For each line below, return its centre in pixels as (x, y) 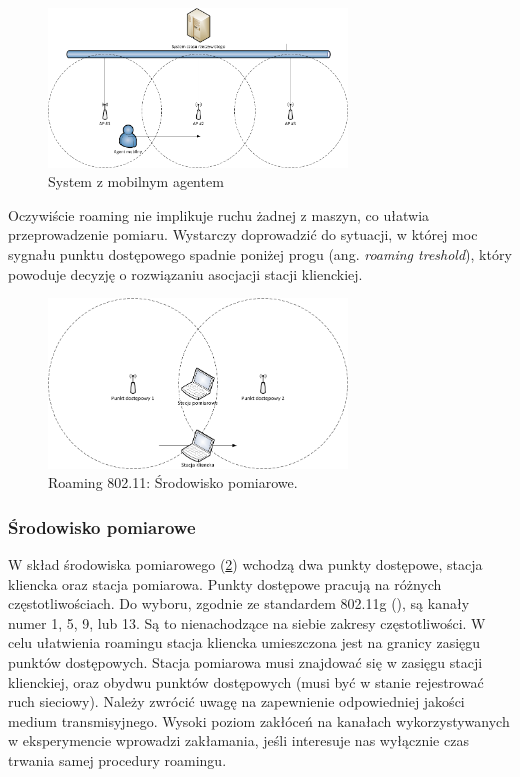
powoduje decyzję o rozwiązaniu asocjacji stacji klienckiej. (185, 273)
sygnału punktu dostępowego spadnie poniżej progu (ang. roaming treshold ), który (260, 254)
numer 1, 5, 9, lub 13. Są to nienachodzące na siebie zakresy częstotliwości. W (247, 622)
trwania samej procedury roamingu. (117, 760)
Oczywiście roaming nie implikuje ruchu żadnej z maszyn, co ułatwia (219, 214)
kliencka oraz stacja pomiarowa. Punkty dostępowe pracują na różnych (225, 583)
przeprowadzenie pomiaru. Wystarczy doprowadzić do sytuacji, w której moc (243, 234)
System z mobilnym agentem (136, 181)
